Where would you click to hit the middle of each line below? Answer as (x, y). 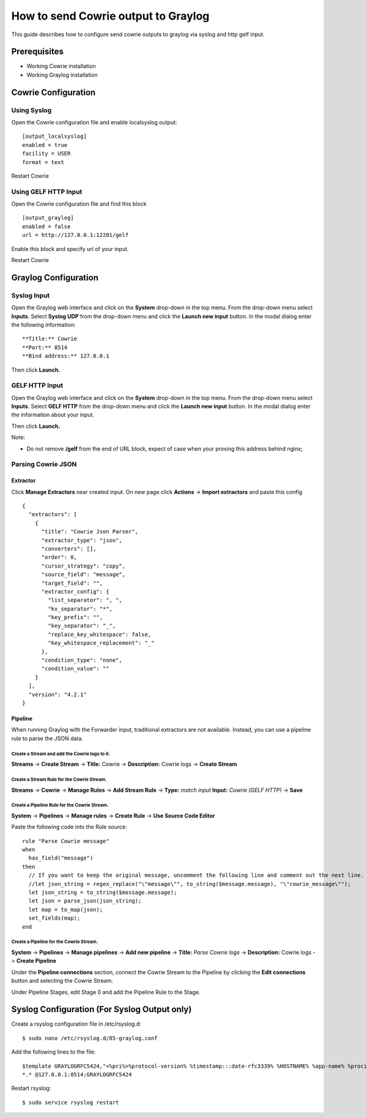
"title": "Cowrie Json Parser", (90, 532)
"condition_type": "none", (82, 660)
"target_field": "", (72, 583)
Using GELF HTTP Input (47, 192)
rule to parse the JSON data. (47, 738)
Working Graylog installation (62, 75)
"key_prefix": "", (76, 617)
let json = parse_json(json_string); (85, 901)
